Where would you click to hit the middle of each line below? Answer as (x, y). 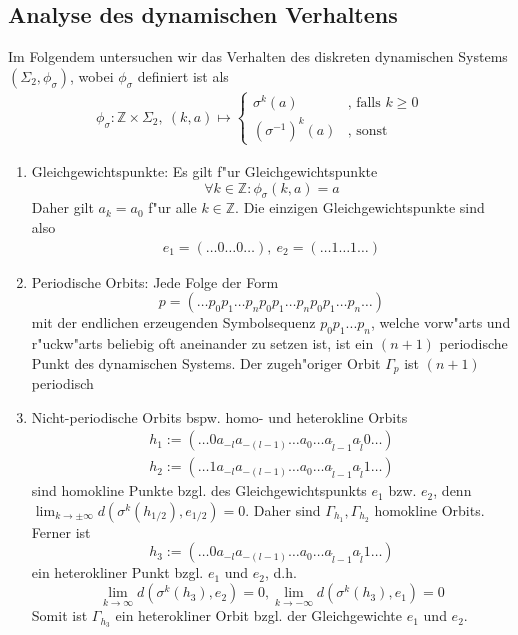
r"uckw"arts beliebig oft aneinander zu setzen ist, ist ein (202, 342)
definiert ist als (183, 75)
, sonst (367, 130)
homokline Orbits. (429, 509)
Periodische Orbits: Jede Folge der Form (155, 281)
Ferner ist (61, 531)
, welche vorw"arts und (441, 322)
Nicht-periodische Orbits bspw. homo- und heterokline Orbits (219, 416)
